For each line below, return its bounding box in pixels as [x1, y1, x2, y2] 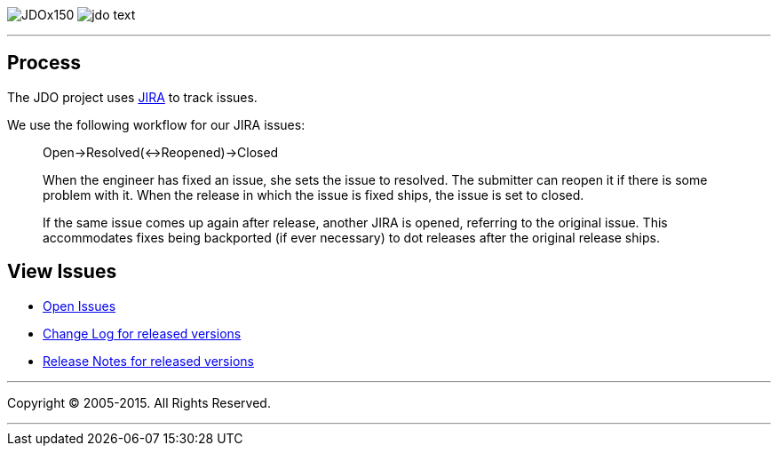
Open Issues [43, 298, 116, 314]
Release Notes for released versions [43, 353, 254, 369]
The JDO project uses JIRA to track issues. [7, 89, 258, 105]
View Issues [7, 260, 117, 283]
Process [7, 52, 81, 75]
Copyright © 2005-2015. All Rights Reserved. [7, 394, 271, 410]
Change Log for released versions [43, 325, 242, 341]
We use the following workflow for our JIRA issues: [7, 116, 306, 132]
